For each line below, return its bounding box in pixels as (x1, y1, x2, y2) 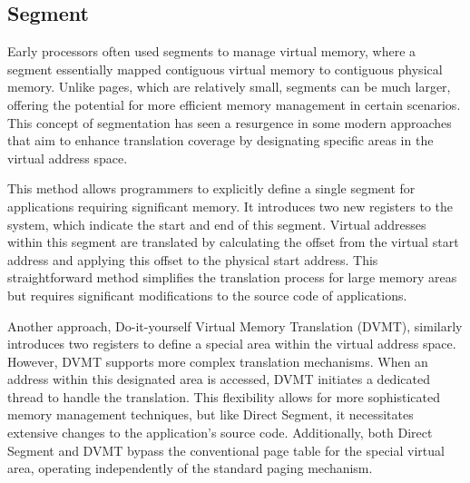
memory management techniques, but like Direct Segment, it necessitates (7, 405, 414, 424)
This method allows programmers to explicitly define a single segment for (7, 179, 416, 198)
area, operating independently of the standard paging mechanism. (7, 458, 373, 478)
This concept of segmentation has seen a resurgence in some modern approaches (7, 113, 452, 132)
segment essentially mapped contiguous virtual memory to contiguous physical (7, 59, 443, 78)
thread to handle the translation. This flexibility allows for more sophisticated (7, 387, 440, 406)
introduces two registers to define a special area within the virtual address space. (7, 334, 456, 353)
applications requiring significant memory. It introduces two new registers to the (7, 196, 454, 215)
